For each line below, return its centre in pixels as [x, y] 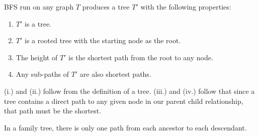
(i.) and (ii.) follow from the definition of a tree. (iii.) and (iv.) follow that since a [129, 91]
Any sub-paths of [42, 74]
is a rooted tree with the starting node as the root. [103, 40]
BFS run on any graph [39, 7]
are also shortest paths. [115, 74]
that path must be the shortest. [53, 111]
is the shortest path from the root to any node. [141, 57]
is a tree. [38, 23]
